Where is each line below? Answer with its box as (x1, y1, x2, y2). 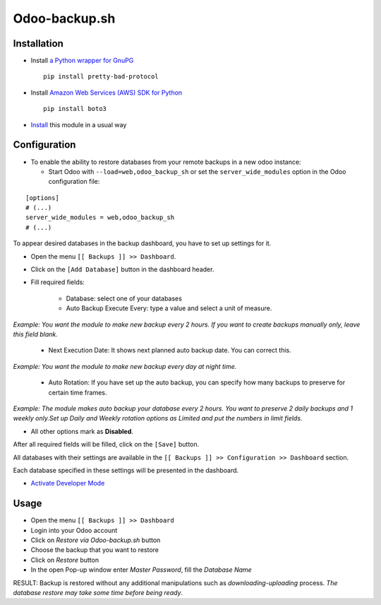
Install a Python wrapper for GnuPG (30, 57, 134, 65)
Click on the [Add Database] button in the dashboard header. (30, 265, 214, 274)
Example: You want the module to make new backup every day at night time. (13, 362, 237, 370)
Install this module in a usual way (30, 120, 127, 129)
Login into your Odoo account (30, 526, 118, 534)
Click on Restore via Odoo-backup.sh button (30, 536, 161, 544)
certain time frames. (48, 388, 107, 397)
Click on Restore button (30, 556, 99, 564)
